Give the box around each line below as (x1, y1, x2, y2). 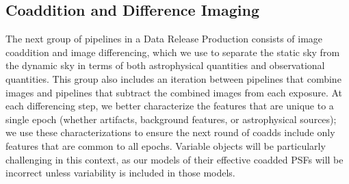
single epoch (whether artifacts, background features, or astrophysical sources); (5, 111, 337, 126)
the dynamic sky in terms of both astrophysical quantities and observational (5, 58, 325, 73)
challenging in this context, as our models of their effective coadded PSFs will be (5, 152, 344, 166)
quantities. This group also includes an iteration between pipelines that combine (5, 71, 341, 86)
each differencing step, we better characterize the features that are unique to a (5, 98, 334, 113)
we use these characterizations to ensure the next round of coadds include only (5, 125, 335, 140)
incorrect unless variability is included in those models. (5, 166, 235, 180)
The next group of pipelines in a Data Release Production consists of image (5, 31, 323, 46)
